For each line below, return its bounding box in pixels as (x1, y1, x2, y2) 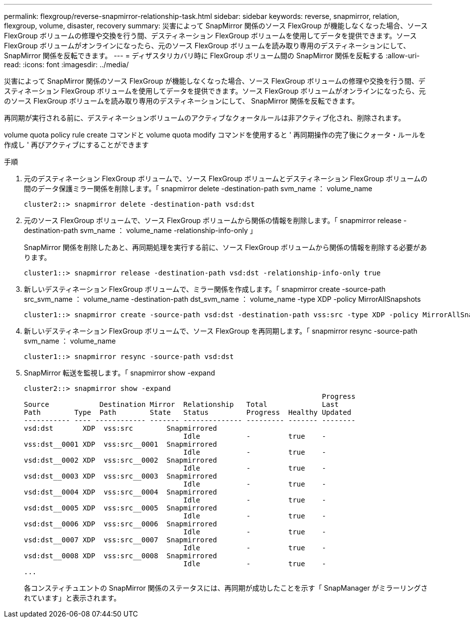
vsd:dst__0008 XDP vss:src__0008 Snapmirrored (24, 552, 217, 560)
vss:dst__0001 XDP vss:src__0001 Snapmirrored (24, 440, 217, 448)
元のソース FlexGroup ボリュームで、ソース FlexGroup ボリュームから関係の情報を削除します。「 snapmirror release (24, 216, 402, 225)
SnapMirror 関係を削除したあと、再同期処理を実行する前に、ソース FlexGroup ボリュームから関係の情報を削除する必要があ (24, 243, 427, 251)
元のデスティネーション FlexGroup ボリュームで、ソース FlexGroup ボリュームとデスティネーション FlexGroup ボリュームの (24, 174, 428, 183)
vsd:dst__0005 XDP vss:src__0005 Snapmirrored (24, 504, 217, 512)
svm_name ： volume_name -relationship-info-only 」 (80, 226, 257, 235)
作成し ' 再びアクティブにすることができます (4, 140, 149, 149)
